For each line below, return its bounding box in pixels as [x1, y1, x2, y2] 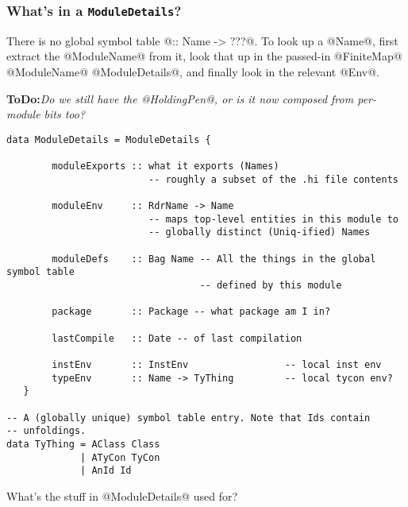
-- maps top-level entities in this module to [148, 213, 398, 225]
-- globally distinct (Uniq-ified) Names [148, 226, 371, 238]
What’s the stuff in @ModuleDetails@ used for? [6, 487, 238, 504]
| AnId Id [80, 465, 132, 477]
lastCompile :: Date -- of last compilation [52, 332, 302, 344]
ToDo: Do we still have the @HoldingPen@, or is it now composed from [6, 90, 354, 106]
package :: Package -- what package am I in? [52, 306, 331, 318]
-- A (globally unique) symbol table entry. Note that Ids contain [6, 412, 371, 424]
